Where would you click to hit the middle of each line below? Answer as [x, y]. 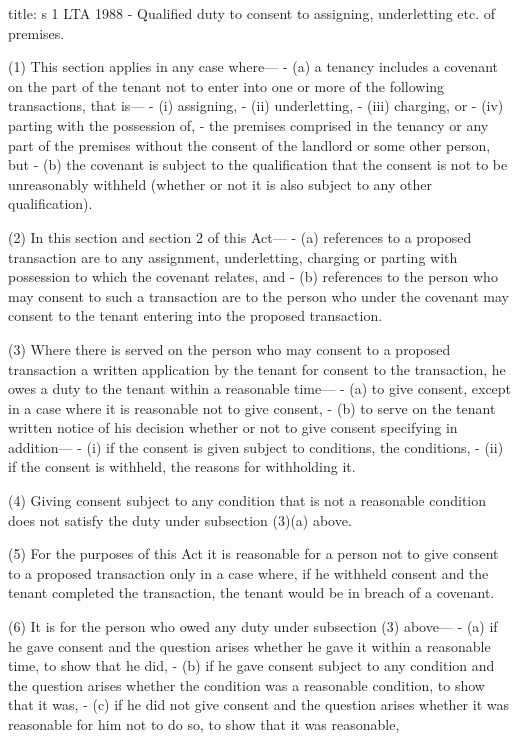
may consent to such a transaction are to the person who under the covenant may [258, 295]
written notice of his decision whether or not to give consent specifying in [233, 427]
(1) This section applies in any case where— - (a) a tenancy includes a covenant [253, 66]
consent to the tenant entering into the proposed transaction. [195, 315]
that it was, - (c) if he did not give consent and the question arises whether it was [258, 704]
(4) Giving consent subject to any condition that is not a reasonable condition [247, 500]
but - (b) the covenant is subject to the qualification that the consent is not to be [258, 164]
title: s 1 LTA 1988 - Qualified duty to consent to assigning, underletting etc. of [252, 13]
